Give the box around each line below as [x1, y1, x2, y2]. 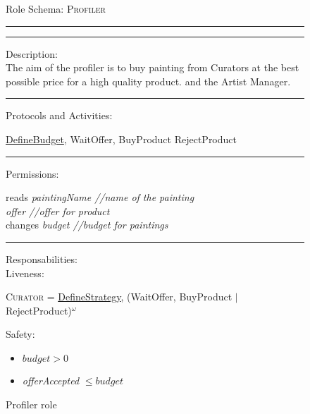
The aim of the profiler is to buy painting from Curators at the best [6, 60, 299, 75]
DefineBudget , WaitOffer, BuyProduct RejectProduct [6, 131, 237, 146]
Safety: [6, 327, 35, 341]
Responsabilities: [6, 251, 77, 266]
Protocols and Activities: [6, 108, 113, 123]
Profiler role [6, 396, 57, 411]
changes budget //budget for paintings [6, 217, 168, 232]
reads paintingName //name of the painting [6, 190, 194, 205]
